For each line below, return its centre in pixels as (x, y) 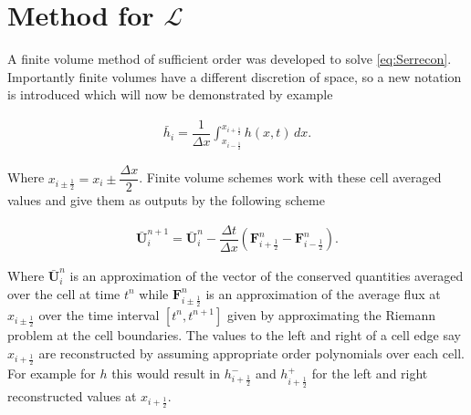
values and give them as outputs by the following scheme (166, 200)
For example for (52, 373)
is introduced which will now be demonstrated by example (170, 94)
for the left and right (370, 373)
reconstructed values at (72, 396)
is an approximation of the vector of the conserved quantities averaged (267, 276)
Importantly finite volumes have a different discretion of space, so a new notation (235, 76)
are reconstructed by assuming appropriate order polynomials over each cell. (251, 353)
